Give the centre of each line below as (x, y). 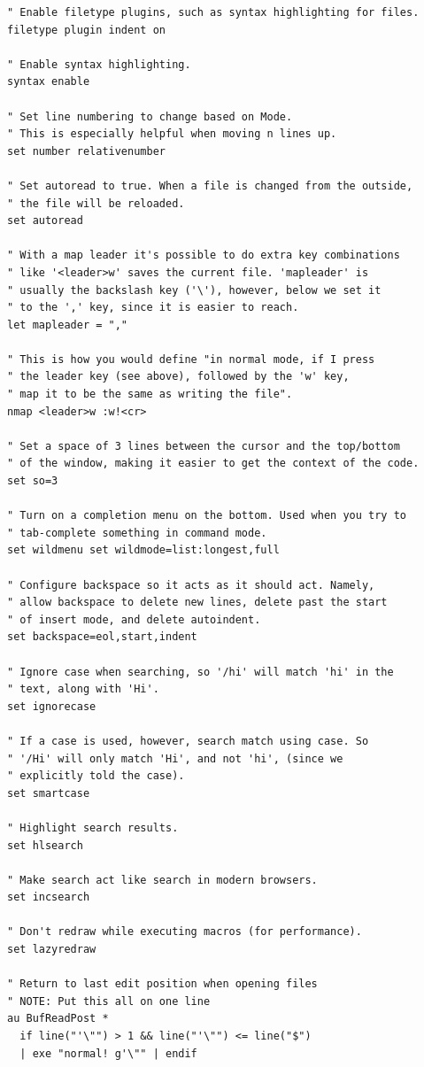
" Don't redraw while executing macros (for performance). (185, 932)
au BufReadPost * (58, 1019)
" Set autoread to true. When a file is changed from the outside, (210, 186)
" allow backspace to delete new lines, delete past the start (197, 603)
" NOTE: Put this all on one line (109, 1001)
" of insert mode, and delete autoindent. (134, 619)
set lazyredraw (52, 950)
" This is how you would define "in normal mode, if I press (191, 359)
